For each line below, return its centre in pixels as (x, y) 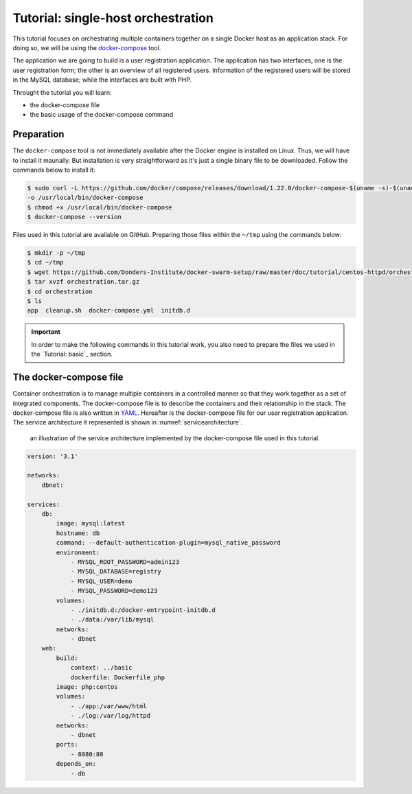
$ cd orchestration (60, 291)
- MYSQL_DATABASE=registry (116, 571)
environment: (78, 552)
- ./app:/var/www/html (108, 706)
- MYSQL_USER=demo (102, 581)
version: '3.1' (53, 456)
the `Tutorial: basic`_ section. (72, 354)
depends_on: (76, 764)
